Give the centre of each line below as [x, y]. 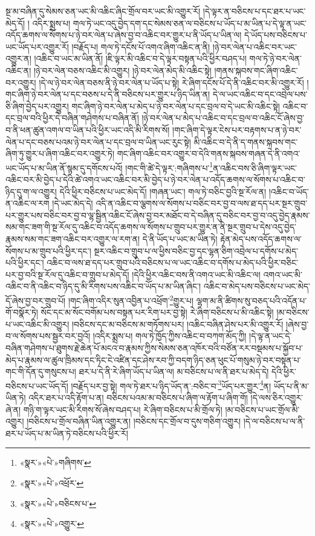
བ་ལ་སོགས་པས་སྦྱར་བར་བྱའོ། [48, 336]
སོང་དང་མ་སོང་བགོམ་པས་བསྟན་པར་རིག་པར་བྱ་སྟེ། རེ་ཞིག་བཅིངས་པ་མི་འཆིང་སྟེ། [157, 312]
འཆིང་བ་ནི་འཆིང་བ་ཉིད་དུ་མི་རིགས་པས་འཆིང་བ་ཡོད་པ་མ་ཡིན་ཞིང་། [103, 286]
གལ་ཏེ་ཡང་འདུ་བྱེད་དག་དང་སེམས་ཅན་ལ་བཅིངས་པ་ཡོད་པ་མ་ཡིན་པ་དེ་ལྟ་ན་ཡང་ [190, 23]
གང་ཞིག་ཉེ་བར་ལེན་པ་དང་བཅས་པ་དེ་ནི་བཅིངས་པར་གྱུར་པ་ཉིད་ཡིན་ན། [108, 94]
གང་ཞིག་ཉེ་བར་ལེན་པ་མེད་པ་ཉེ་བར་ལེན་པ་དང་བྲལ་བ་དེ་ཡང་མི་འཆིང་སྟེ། [176, 106]
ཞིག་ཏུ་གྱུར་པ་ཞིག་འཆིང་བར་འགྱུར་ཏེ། [60, 154]
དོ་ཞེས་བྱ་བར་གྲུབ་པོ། [36, 300]
